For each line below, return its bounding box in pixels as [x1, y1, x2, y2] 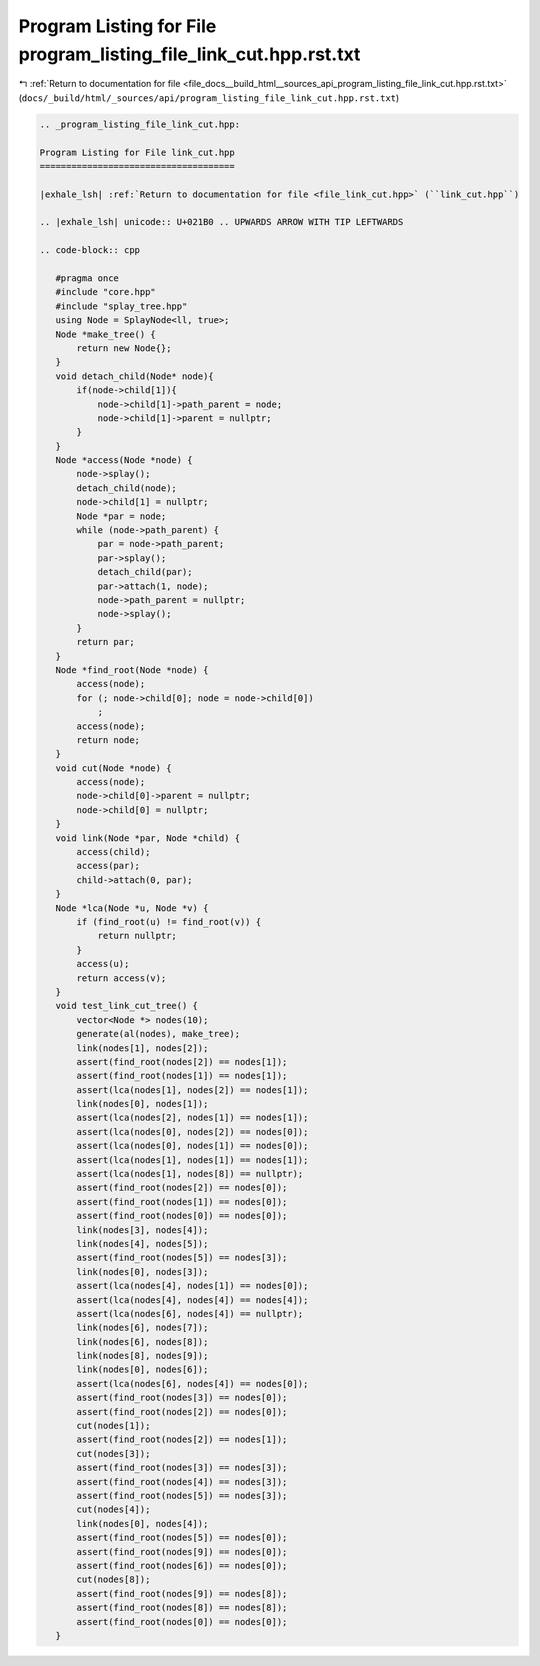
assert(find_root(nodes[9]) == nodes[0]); [76, 1546, 288, 1557]
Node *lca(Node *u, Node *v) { [55, 902, 209, 914]
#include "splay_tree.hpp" [55, 300, 188, 312]
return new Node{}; [76, 342, 172, 354]
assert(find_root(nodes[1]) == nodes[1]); [76, 1070, 288, 1082]
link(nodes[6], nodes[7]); [76, 1322, 209, 1334]
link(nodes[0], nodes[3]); [76, 1266, 209, 1277]
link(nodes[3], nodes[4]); [76, 1224, 209, 1235]
